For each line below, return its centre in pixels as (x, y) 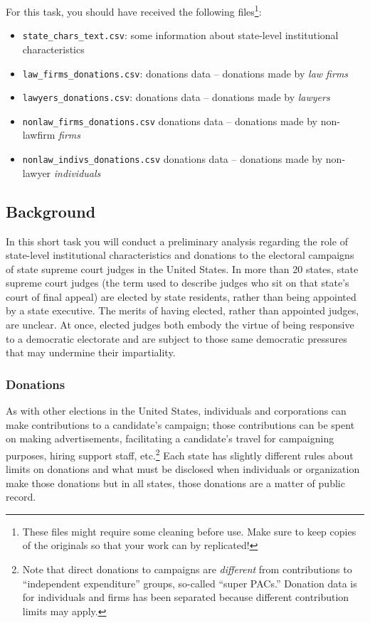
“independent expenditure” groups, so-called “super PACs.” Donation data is (190, 583)
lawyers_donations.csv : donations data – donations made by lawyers (176, 97)
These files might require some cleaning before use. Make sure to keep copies (189, 531)
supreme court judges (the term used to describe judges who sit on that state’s (178, 283)
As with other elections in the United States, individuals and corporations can (176, 411)
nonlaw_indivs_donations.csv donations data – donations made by (173, 159)
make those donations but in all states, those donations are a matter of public (175, 483)
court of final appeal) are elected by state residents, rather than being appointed (181, 296)
